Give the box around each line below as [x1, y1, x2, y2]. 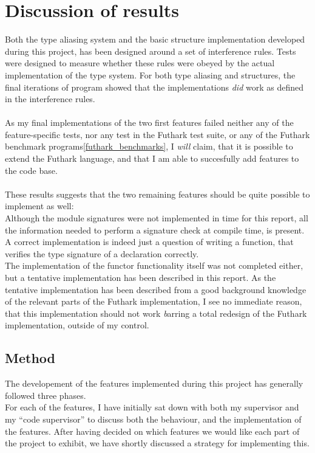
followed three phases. [5, 389, 86, 401]
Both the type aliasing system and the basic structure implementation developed [5, 33, 305, 46]
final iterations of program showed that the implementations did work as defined [5, 80, 303, 93]
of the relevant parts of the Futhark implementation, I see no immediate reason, [5, 295, 302, 308]
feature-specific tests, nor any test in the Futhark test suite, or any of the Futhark [5, 128, 310, 140]
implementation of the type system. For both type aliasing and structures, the [5, 68, 296, 81]
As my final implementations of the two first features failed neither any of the [5, 116, 294, 129]
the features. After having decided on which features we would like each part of [5, 424, 300, 437]
